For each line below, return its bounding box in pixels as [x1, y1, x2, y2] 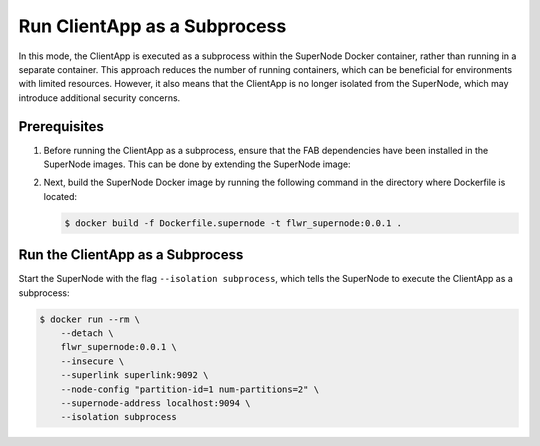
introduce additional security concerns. [18, 91, 181, 104]
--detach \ [60, 328, 114, 339]
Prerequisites [18, 118, 104, 135]
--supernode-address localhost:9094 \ [60, 398, 251, 409]
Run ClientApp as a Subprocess [18, 15, 287, 37]
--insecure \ [60, 355, 125, 367]
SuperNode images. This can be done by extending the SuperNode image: [43, 158, 351, 170]
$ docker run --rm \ [39, 313, 140, 325]
